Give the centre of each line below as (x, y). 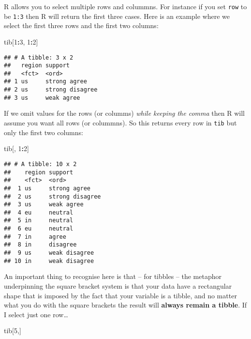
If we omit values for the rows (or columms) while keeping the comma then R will (124, 113)
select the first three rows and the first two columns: (81, 25)
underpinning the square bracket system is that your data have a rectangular (118, 286)
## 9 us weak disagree (49, 253)
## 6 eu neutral (39, 229)
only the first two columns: (44, 132)
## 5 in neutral (39, 221)
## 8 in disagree (40, 245)
